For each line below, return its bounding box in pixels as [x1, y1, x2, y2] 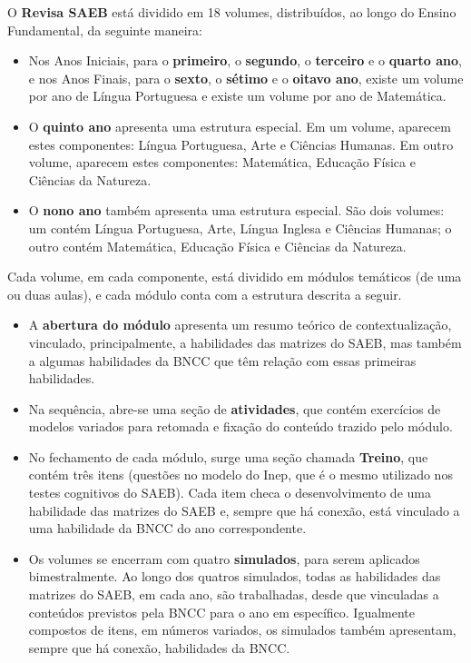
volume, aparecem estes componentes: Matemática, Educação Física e [28, 153, 416, 172]
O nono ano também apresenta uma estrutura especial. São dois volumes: [28, 201, 445, 220]
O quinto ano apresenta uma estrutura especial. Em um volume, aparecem [28, 116, 451, 135]
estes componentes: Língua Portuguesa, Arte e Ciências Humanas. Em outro [28, 134, 454, 153]
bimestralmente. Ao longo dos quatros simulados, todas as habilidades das [28, 567, 441, 586]
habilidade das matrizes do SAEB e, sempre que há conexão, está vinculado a [28, 500, 460, 520]
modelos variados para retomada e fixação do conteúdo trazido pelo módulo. [28, 417, 453, 436]
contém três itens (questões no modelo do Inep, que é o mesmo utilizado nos [28, 465, 453, 484]
